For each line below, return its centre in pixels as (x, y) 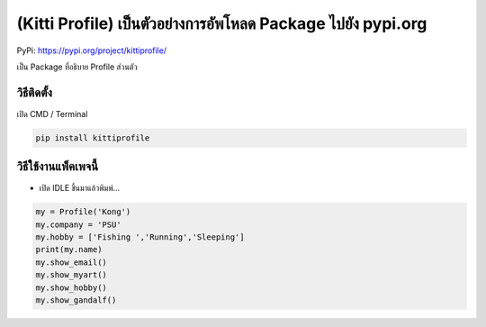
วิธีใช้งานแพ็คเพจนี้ (58, 167)
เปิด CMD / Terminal (52, 114)
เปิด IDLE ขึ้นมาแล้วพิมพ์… (80, 188)
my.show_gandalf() (76, 300)
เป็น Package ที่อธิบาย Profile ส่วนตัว (77, 67)
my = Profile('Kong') (83, 212)
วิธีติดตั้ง (35, 92)
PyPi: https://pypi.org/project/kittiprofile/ (91, 50)
